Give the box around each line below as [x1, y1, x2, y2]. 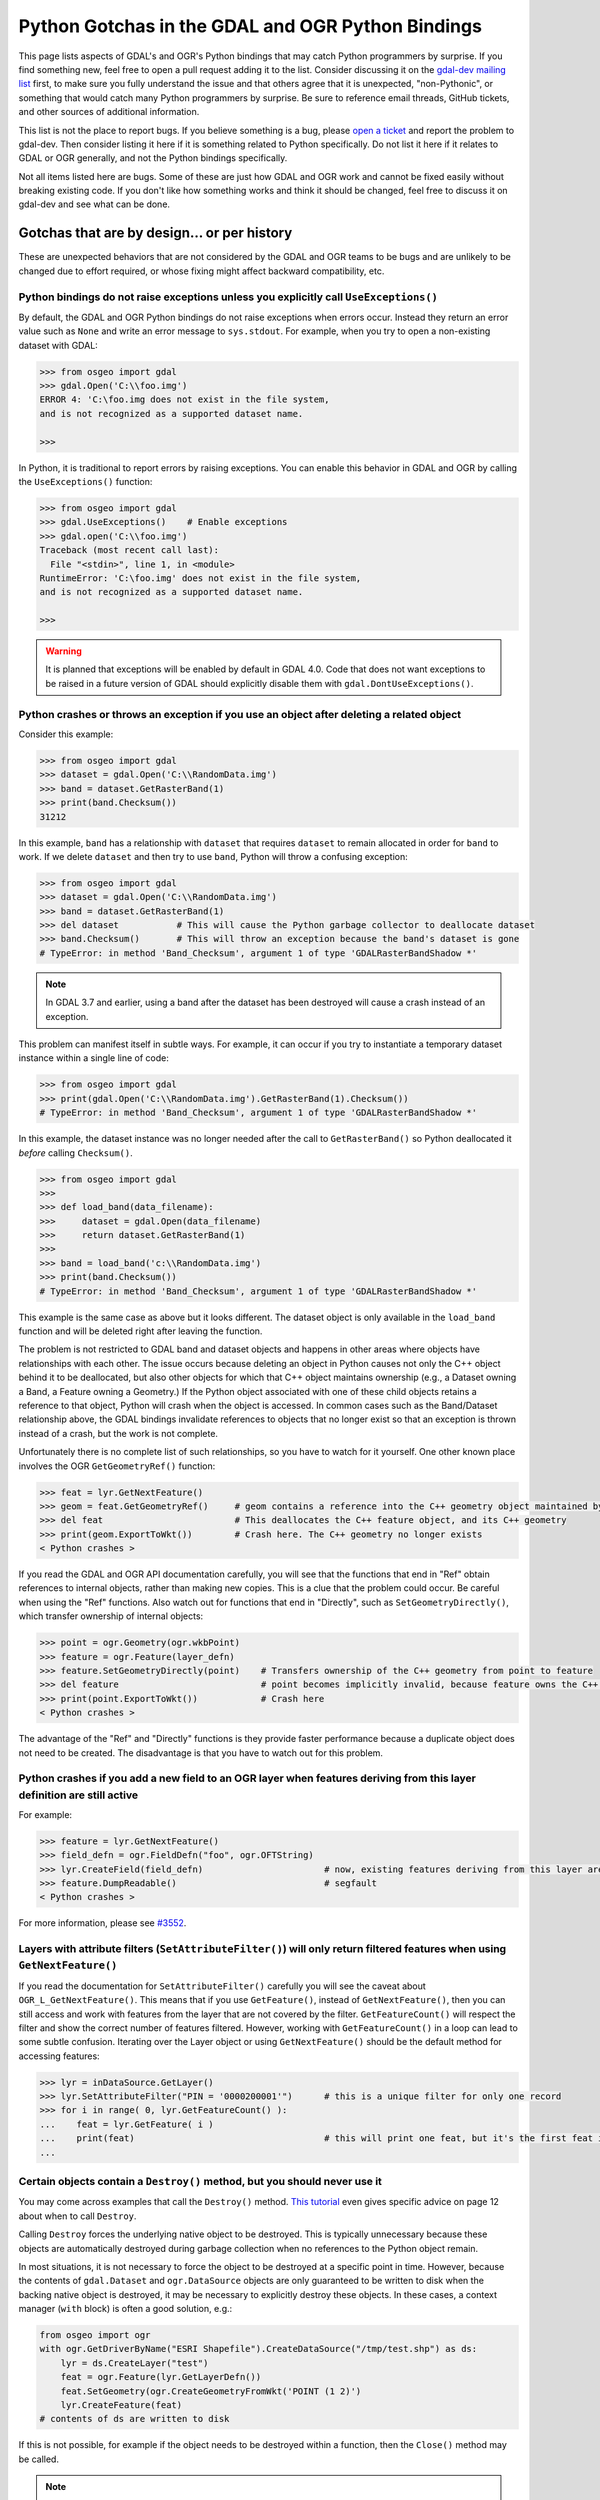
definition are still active [18, 1788, 139, 1802]
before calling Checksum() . [18, 1146, 134, 1159]
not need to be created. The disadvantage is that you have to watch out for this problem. [18, 1746, 384, 1759]
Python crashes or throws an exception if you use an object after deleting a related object [18, 707, 462, 721]
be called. [18, 2453, 60, 2465]
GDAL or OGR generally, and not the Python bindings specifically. [18, 152, 288, 164]
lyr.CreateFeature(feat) [60, 2400, 183, 2411]
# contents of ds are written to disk [39, 2413, 230, 2425]
